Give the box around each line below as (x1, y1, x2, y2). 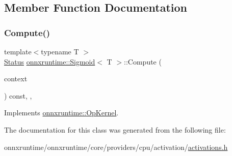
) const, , (4, 90, 32, 101)
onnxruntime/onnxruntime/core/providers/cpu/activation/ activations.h (4, 141, 228, 152)
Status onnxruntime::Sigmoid (4, 56, 95, 67)
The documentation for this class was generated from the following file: (4, 124, 226, 135)
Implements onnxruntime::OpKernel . (4, 107, 119, 118)
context (4, 73, 28, 84)
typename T (41, 46, 79, 56)
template (4, 46, 32, 56)
